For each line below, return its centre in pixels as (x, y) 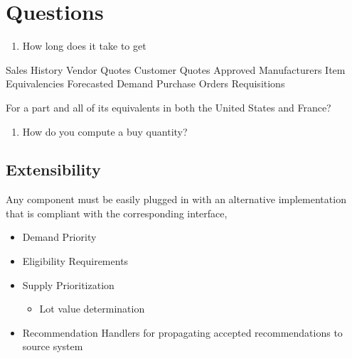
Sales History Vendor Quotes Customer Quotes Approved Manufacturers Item (176, 69)
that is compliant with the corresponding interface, (117, 213)
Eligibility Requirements (75, 261)
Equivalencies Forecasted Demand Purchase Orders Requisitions (145, 83)
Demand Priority (59, 237)
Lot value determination (92, 309)
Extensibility (53, 169)
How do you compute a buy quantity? (105, 131)
